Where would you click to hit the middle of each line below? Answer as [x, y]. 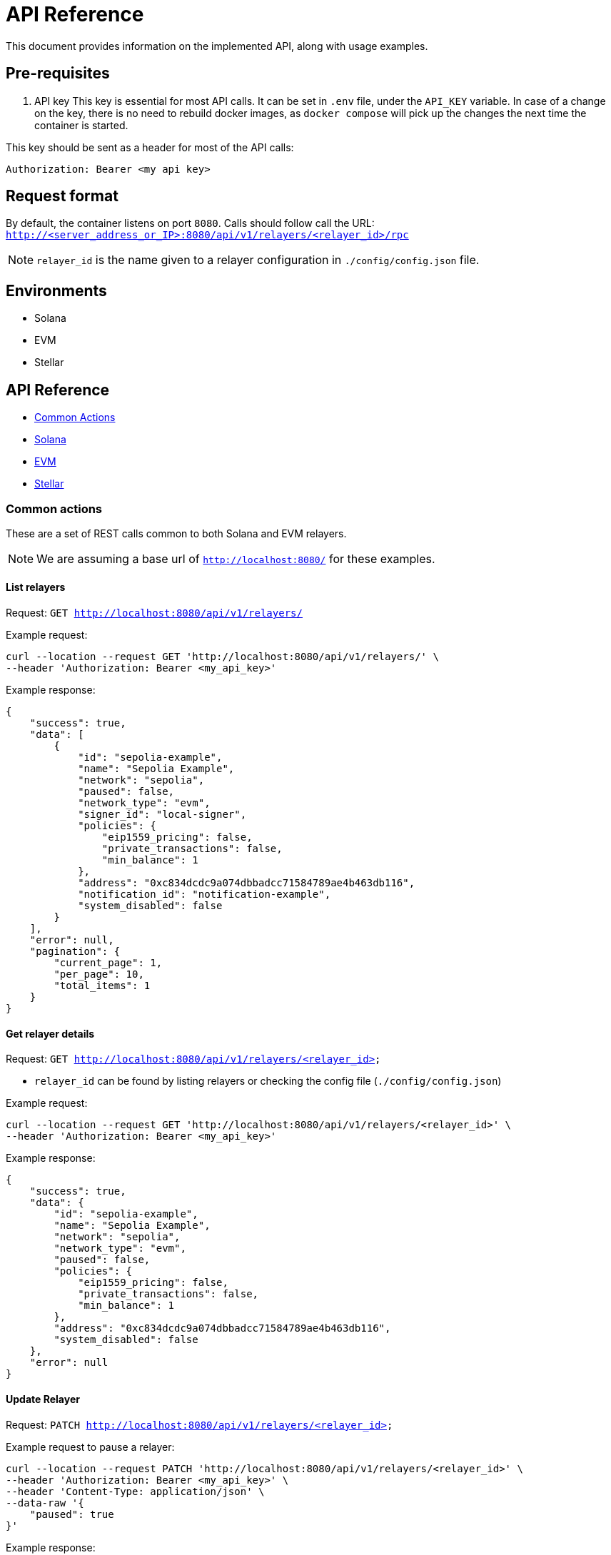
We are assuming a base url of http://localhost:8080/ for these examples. [236, 558]
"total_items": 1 [102, 986]
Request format [62, 196]
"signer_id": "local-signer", [162, 815]
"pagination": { [75, 952]
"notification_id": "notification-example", [204, 895]
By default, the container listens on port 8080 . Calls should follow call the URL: [190, 223]
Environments [56, 290]
